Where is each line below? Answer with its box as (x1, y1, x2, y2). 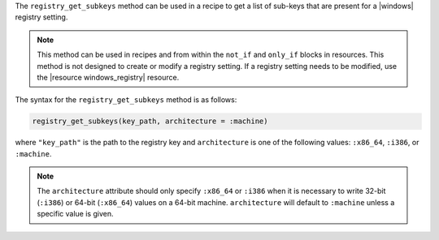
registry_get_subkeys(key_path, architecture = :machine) (32, 117, 268, 126)
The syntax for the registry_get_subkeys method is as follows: (15, 95, 237, 105)
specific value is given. (37, 209, 114, 219)
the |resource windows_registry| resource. (37, 72, 180, 82)
